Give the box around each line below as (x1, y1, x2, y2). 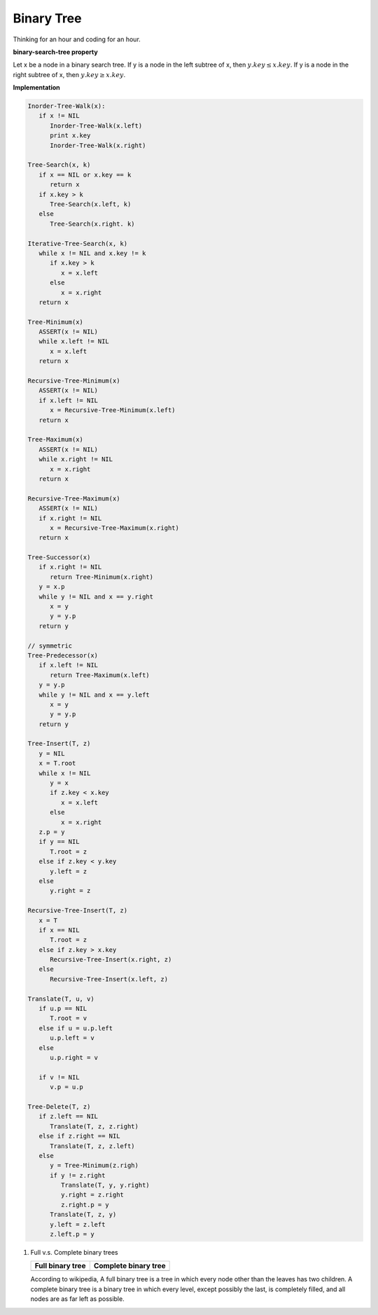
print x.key (50, 132, 91, 139)
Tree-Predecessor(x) (27, 651, 98, 659)
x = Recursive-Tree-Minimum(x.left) (50, 407, 176, 414)
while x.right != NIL (38, 456, 113, 463)
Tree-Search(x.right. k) (50, 219, 136, 228)
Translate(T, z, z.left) (50, 1142, 136, 1150)
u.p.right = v (50, 1054, 98, 1061)
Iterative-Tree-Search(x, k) (27, 239, 128, 247)
